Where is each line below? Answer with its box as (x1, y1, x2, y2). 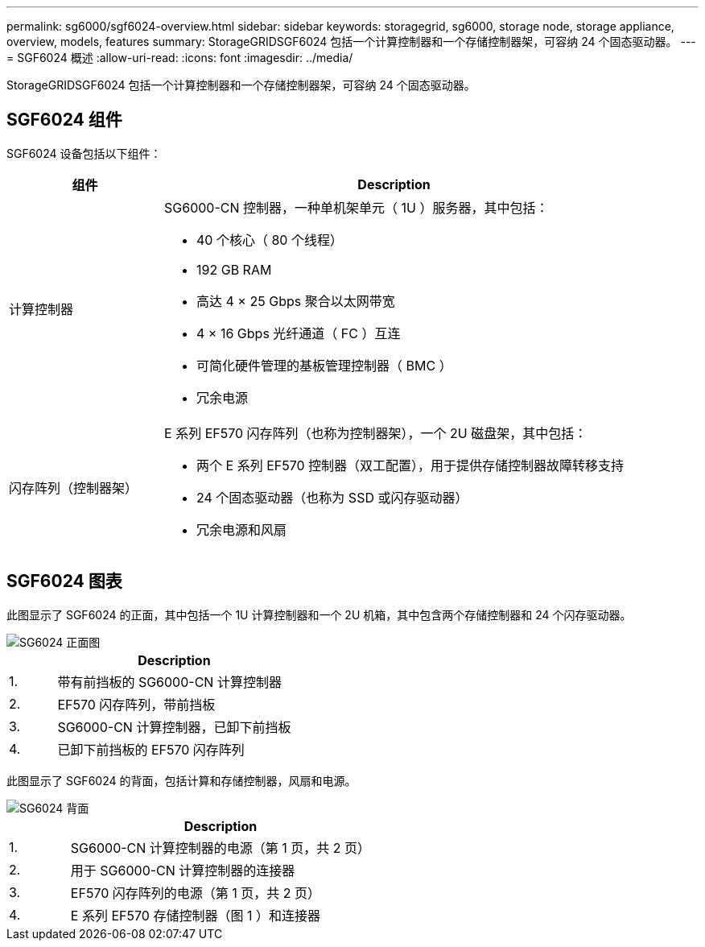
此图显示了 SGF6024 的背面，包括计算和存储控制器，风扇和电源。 (6, 773, 357, 788)
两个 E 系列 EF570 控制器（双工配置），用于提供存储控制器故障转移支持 (196, 457, 625, 473)
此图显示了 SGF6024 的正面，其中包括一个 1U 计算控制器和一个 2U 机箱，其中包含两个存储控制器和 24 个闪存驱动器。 (6, 607, 632, 622)
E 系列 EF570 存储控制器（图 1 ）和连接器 (70, 907, 320, 924)
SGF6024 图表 (6, 571, 122, 592)
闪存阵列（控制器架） (9, 479, 138, 496)
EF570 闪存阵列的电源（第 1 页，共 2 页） (70, 884, 321, 901)
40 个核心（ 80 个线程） (196, 231, 343, 248)
